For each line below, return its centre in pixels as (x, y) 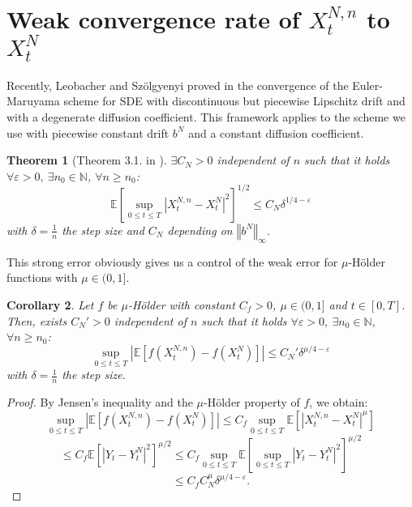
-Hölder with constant (181, 304)
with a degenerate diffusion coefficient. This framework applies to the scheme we (206, 117)
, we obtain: (339, 402)
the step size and (103, 230)
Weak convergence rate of (153, 19)
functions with (42, 277)
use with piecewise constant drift (88, 132)
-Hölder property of (252, 402)
